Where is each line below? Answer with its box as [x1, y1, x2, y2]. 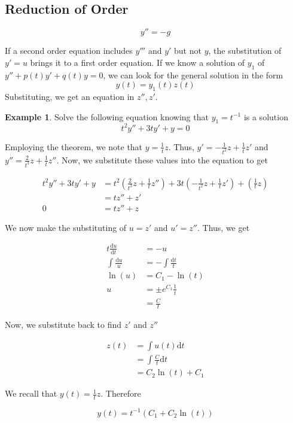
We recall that [5, 387, 57, 400]
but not [174, 44, 202, 57]
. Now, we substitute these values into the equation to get [56, 153, 268, 166]
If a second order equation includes [5, 44, 133, 57]
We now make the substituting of [5, 221, 127, 233]
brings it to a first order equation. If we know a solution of [30, 56, 245, 68]
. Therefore [100, 387, 141, 400]
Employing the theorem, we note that [5, 140, 143, 153]
